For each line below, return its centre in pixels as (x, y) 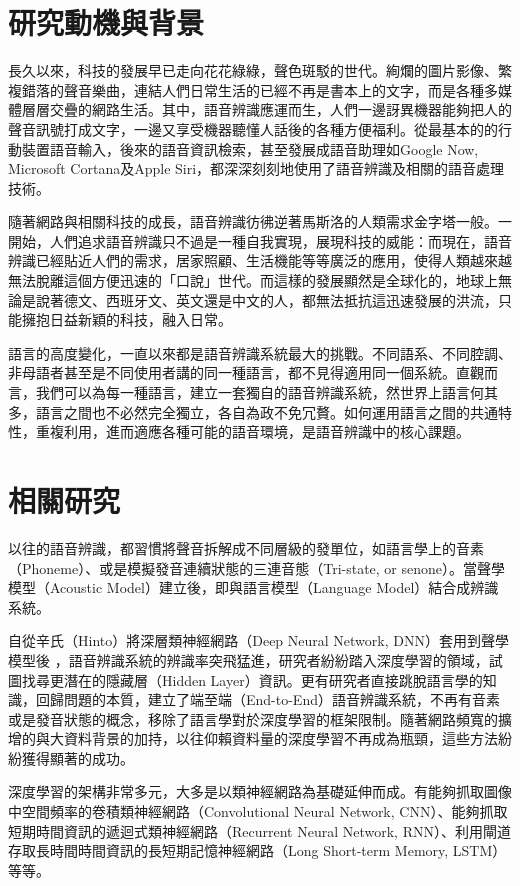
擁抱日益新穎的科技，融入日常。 (126, 319)
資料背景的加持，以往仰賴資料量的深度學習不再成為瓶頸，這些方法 (280, 738)
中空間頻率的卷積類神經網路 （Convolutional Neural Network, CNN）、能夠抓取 (258, 811)
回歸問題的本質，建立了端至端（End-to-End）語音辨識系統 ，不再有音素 (267, 699)
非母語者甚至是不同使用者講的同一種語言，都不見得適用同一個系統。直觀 (246, 372)
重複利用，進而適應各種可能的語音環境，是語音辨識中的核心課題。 (252, 431)
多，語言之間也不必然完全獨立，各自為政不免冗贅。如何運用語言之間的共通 (253, 411)
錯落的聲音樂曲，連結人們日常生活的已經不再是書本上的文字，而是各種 (252, 89)
